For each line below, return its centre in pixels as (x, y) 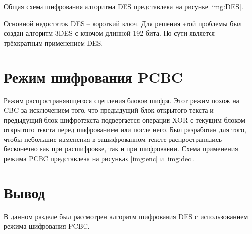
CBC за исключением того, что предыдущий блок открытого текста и (109, 110)
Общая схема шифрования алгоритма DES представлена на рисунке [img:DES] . (124, 6)
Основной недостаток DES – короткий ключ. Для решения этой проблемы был (123, 23)
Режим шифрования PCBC (94, 76)
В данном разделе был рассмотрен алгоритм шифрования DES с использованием (126, 216)
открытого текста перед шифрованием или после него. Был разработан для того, (125, 129)
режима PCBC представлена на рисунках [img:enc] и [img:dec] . (100, 159)
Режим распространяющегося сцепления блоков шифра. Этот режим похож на (122, 100)
